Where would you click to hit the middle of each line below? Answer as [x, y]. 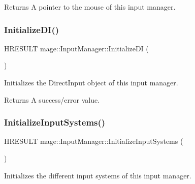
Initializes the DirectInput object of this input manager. [91, 82]
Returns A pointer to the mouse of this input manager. [90, 7]
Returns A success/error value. [52, 99]
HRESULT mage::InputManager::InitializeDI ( [76, 48]
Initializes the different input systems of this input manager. [98, 175]
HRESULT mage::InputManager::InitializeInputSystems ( [94, 141]
